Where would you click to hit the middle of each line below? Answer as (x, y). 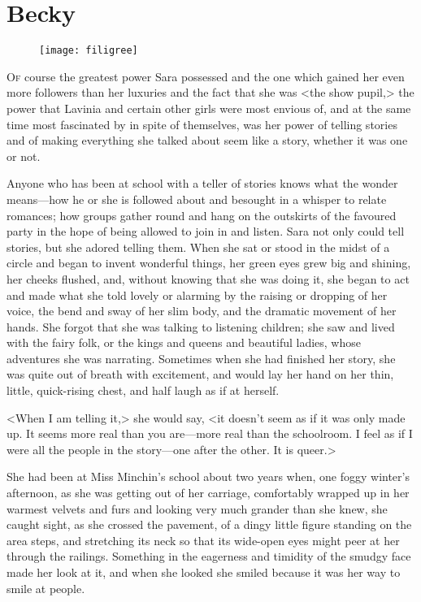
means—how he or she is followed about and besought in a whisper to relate (197, 199)
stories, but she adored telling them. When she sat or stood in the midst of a (198, 247)
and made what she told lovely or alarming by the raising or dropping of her (197, 295)
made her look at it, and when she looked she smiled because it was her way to (204, 572)
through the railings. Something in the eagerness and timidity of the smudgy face (209, 556)
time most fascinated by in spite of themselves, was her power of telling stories (202, 124)
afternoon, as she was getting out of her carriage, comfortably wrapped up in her (208, 493)
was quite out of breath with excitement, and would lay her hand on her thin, (200, 374)
